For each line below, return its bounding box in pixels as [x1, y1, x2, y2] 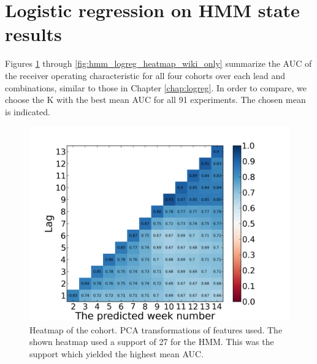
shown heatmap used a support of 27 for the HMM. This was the [29, 335, 274, 348]
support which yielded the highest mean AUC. [29, 347, 204, 360]
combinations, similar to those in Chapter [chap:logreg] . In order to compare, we [5, 81, 307, 94]
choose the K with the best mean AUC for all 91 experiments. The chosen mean [5, 93, 306, 106]
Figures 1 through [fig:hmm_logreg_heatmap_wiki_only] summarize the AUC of [5, 57, 312, 70]
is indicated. [5, 105, 50, 118]
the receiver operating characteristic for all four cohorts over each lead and [5, 69, 286, 82]
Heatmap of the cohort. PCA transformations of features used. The [29, 323, 283, 336]
